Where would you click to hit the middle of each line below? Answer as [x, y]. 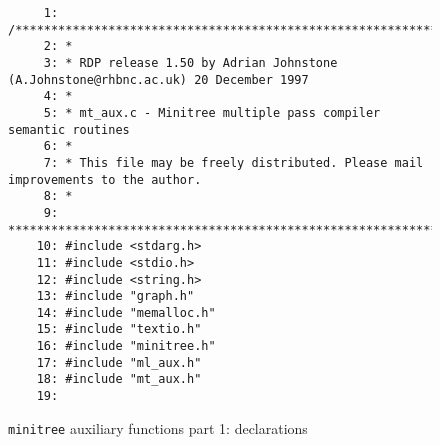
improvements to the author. [105, 179]
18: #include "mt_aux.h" [119, 379]
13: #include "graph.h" [115, 296]
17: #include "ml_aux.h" [119, 362]
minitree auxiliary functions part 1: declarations [158, 427]
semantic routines [69, 129]
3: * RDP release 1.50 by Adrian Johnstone [190, 62]
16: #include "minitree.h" [126, 346]
